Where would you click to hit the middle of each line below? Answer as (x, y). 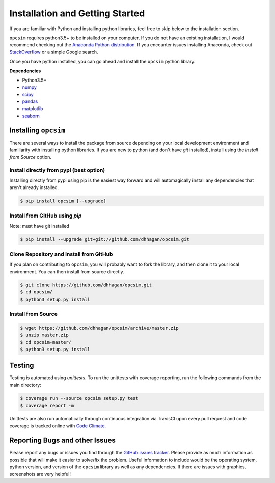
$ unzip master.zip (44, 335)
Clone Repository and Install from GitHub (61, 254)
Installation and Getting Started (77, 13)
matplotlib (33, 109)
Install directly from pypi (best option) (57, 170)
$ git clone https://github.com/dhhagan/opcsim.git (86, 285)
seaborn (31, 116)
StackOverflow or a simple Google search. (54, 52)
